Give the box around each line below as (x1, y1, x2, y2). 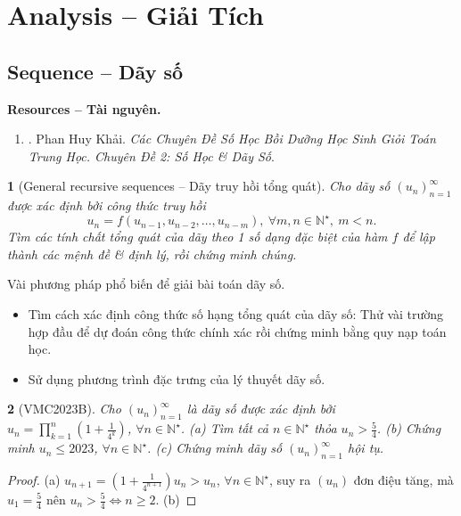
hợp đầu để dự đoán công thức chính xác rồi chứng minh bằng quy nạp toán (28, 322, 447, 340)
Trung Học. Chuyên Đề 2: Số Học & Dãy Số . (28, 146, 275, 165)
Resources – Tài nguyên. (7, 99, 161, 118)
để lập (402, 227, 435, 246)
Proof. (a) (7, 471, 61, 488)
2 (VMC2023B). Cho (7, 399, 121, 418)
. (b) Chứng (376, 419, 441, 438)
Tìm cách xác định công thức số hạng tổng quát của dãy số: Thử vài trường (28, 305, 444, 324)
